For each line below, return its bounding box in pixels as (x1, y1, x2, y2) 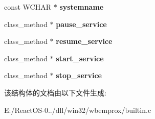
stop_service (56, 70, 102, 81)
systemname (59, 2, 104, 12)
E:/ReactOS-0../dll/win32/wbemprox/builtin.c (4, 104, 151, 115)
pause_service (56, 18, 107, 29)
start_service (56, 53, 104, 63)
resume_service (56, 36, 113, 46)
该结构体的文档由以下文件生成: (4, 87, 106, 98)
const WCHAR (4, 2, 52, 12)
